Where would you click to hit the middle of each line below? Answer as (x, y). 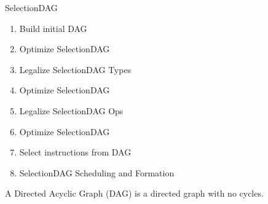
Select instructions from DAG (75, 152)
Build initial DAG (53, 28)
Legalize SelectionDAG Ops (71, 110)
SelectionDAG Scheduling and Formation (97, 172)
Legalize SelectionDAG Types (75, 69)
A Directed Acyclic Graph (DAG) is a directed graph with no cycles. (134, 193)
